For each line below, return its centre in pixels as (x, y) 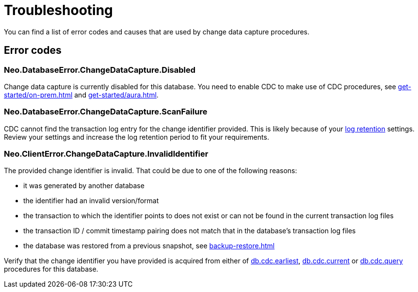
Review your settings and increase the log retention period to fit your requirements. (137, 137)
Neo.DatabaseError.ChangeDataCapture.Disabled (100, 70)
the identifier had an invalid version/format (91, 201)
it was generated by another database (84, 186)
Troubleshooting (58, 10)
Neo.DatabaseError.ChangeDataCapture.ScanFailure (106, 112)
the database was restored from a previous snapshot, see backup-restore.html (149, 246)
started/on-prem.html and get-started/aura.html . (81, 95)
